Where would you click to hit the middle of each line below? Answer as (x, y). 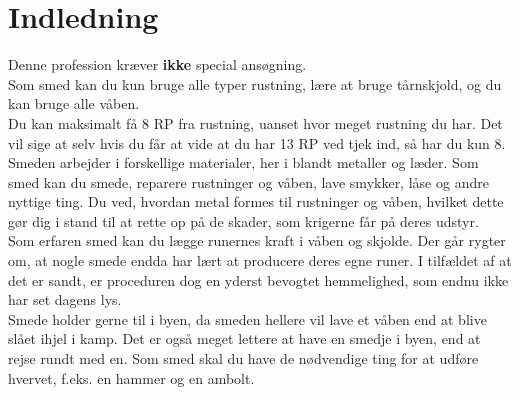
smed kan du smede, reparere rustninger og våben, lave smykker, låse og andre (248, 181)
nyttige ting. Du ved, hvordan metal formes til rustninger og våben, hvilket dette (256, 201)
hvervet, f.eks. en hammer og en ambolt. (131, 377)
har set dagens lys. (65, 299)
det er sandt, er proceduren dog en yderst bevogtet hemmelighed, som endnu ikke (258, 279)
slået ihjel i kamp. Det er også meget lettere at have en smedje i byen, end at (244, 338)
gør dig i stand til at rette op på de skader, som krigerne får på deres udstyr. (243, 220)
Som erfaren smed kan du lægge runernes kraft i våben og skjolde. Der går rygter (257, 240)
